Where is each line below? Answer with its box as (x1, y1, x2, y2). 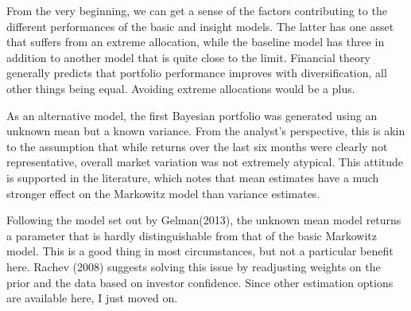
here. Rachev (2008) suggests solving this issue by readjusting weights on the (6, 258, 381, 274)
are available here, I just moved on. (6, 290, 178, 306)
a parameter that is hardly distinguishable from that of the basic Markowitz (6, 227, 378, 243)
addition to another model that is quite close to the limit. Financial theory (6, 49, 370, 65)
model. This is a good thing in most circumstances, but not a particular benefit (6, 243, 394, 259)
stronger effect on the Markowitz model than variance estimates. (6, 185, 320, 201)
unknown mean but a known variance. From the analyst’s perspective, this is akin (6, 122, 405, 139)
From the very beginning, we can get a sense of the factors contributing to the (6, 2, 387, 18)
